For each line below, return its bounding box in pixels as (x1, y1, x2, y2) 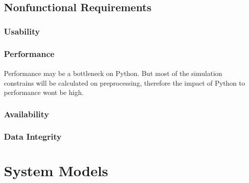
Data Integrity (4, 130, 62, 142)
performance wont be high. (4, 87, 84, 97)
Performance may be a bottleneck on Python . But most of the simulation (4, 68, 222, 78)
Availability (4, 108, 49, 120)
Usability (4, 25, 40, 37)
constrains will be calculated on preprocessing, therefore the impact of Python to (4, 77, 245, 88)
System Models (4, 160, 108, 180)
